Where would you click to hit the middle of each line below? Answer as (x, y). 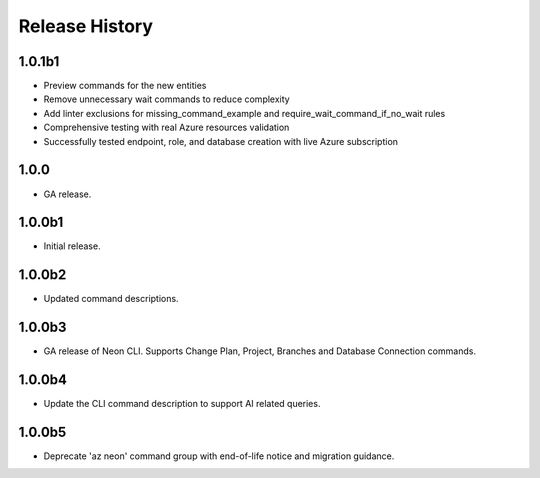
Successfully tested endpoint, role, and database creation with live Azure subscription (221, 141)
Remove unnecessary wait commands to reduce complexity (166, 99)
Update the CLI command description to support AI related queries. (182, 404)
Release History (86, 26)
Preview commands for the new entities (125, 86)
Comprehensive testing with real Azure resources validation (166, 127)
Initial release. (72, 246)
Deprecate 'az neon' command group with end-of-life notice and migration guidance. (219, 456)
